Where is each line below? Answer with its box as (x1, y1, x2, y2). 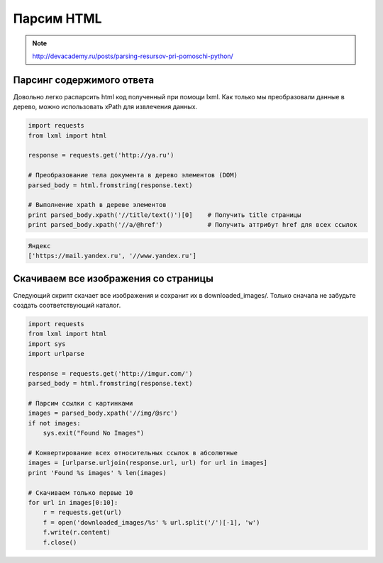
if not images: (28, 419, 81, 427)
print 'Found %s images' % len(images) (28, 469, 167, 476)
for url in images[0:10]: (28, 498, 118, 506)
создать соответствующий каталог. (13, 301, 121, 309)
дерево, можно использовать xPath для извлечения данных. (13, 103, 198, 111)
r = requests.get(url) (43, 508, 122, 517)
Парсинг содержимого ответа (13, 74, 155, 86)
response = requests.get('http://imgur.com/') (28, 369, 193, 377)
